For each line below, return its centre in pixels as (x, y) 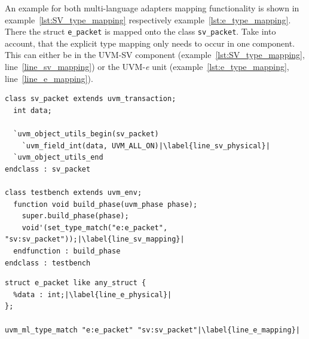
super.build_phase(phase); (75, 216)
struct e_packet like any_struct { (76, 283)
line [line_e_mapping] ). (49, 78)
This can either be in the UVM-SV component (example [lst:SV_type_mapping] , (155, 55)
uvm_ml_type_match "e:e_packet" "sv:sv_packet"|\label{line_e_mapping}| (152, 330)
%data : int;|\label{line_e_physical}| (93, 294)
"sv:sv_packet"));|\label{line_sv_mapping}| (95, 239)
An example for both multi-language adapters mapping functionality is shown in (152, 8)
